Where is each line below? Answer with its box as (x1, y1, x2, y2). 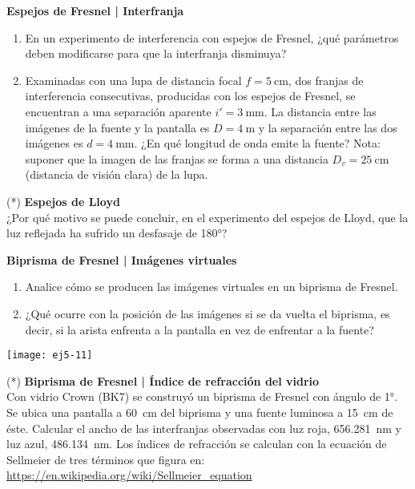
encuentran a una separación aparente (25, 103, 212, 119)
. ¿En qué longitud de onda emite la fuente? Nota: (134, 135, 381, 152)
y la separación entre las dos (258, 119, 397, 135)
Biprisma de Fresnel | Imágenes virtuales (6, 251, 237, 268)
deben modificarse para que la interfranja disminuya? (25, 45, 287, 62)
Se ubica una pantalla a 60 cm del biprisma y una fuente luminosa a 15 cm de (6, 403, 393, 420)
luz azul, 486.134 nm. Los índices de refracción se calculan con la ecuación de (6, 435, 387, 452)
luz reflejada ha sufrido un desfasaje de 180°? (6, 224, 228, 241)
